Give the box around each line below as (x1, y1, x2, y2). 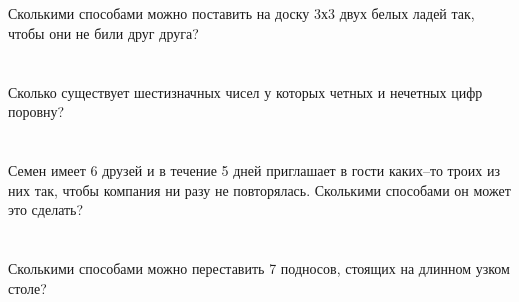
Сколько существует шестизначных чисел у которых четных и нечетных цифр (8, 81, 483, 102)
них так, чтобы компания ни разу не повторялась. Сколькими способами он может (8, 179, 511, 200)
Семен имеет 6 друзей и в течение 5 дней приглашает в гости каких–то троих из (8, 159, 501, 180)
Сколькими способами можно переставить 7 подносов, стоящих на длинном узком (8, 257, 510, 278)
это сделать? (8, 199, 84, 220)
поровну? (8, 101, 65, 122)
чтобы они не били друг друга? (8, 22, 199, 43)
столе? (8, 277, 47, 298)
